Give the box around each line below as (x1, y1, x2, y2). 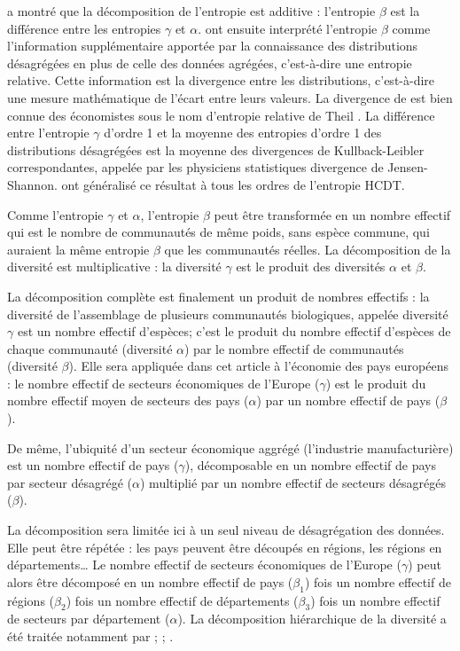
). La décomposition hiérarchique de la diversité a (177, 609, 447, 628)
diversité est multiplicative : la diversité (7, 257, 222, 276)
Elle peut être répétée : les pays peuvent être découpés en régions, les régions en (7, 537, 442, 556)
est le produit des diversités (236, 257, 386, 276)
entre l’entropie (7, 123, 90, 142)
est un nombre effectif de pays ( (7, 456, 179, 475)
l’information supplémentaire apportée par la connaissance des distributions (7, 36, 418, 55)
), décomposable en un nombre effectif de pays (184, 456, 436, 475)
